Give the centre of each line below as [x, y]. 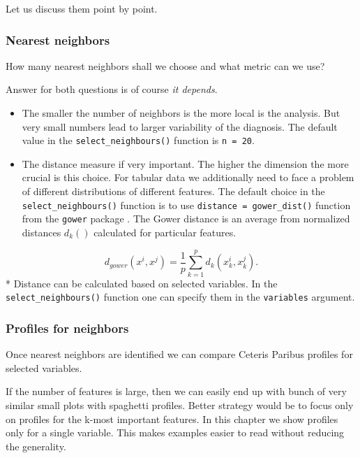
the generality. [36, 446]
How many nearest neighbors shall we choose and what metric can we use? [165, 65]
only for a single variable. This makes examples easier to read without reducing [175, 432]
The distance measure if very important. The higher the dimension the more [185, 163]
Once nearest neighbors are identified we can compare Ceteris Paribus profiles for [179, 354]
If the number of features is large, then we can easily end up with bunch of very [176, 391]
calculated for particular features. [165, 232]
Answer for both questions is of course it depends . [112, 89]
